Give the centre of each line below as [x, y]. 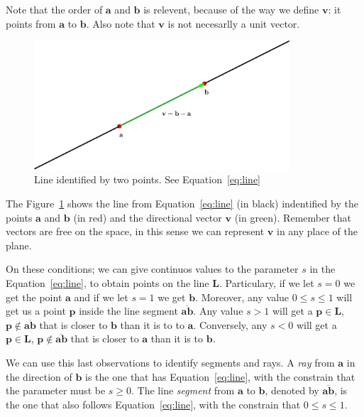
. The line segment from [183, 390]
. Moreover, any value [242, 297]
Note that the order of [54, 9]
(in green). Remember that [293, 217]
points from [31, 23]
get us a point [36, 311]
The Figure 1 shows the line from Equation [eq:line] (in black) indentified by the [182, 203]
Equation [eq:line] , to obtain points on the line [107, 282]
